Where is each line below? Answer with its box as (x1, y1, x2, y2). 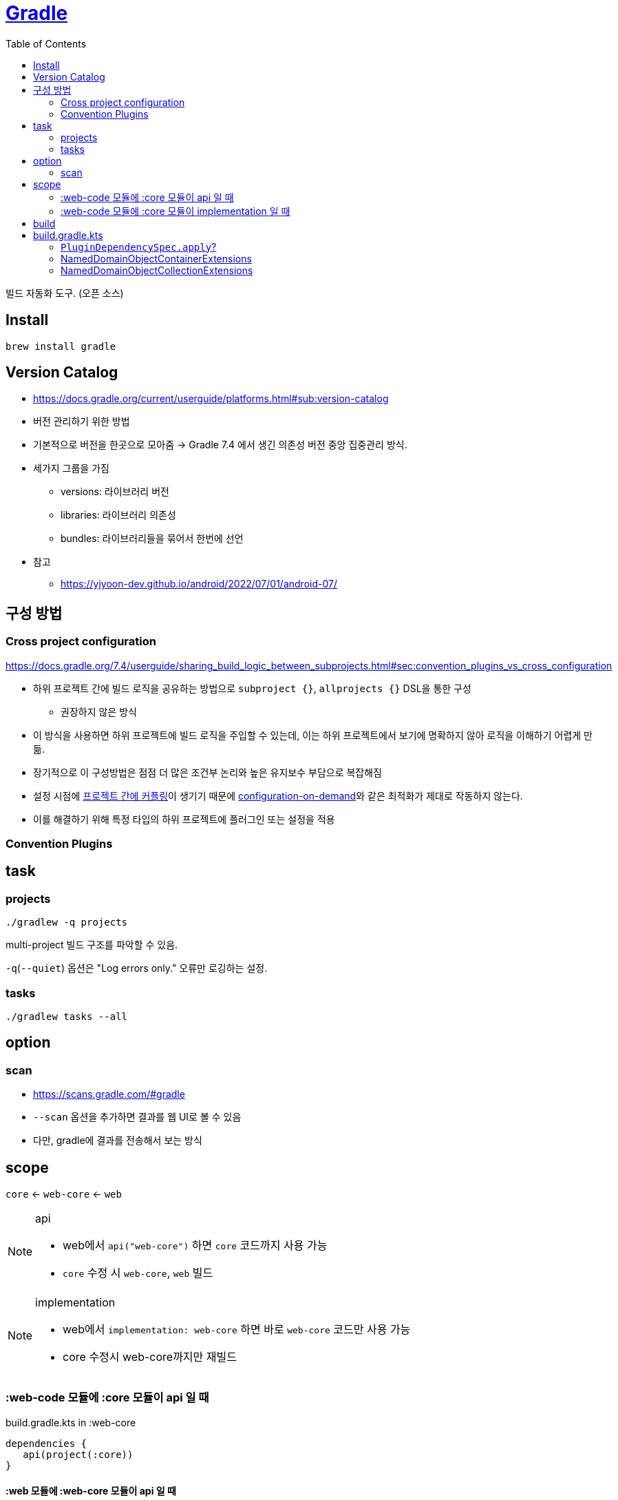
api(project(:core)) (23, 1448, 134, 1460)
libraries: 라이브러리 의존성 (61, 509, 176, 521)
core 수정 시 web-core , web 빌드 (63, 1266, 213, 1280)
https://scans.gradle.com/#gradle (33, 1088, 185, 1101)
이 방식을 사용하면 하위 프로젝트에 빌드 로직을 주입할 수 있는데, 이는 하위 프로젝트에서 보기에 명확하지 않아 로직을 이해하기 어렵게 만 (33, 729, 593, 741)
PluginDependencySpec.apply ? (61, 240, 217, 253)
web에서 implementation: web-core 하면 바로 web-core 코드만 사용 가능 (63, 1322, 411, 1337)
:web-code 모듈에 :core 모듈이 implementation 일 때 (61, 205, 290, 217)
